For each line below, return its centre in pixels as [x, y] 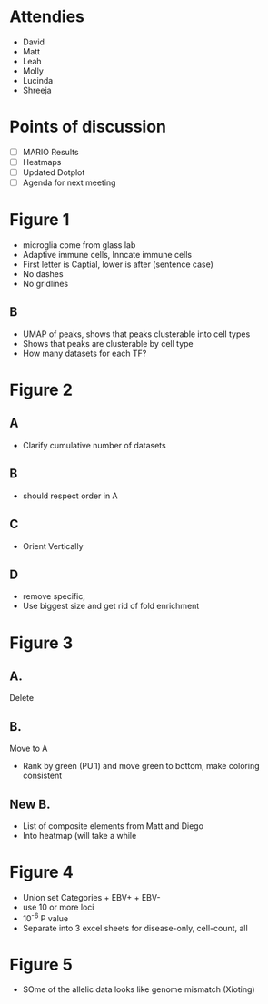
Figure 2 [41, 390]
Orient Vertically [53, 546]
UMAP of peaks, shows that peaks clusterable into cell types [136, 334]
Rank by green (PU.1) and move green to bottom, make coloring [141, 766]
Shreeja [37, 90]
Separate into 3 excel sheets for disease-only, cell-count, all [135, 928]
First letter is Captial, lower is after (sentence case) [118, 264]
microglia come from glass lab [79, 245]
